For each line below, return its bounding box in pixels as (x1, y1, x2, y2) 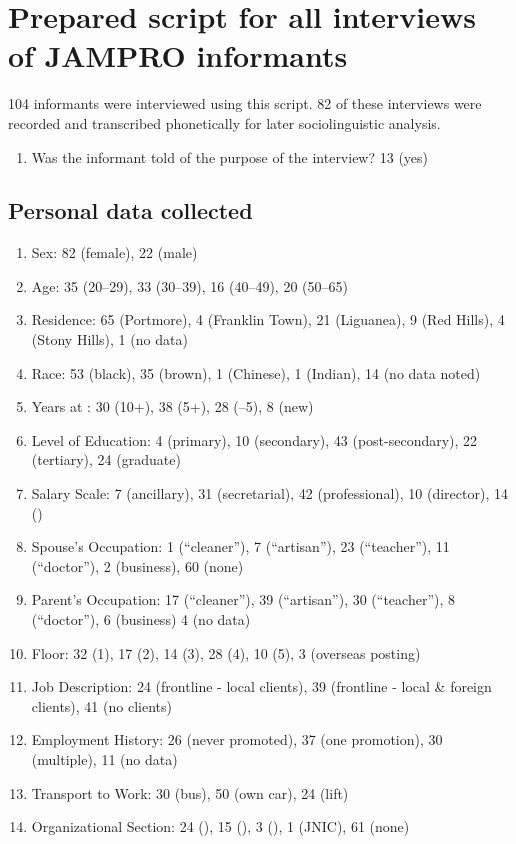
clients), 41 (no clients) (31, 695, 172, 716)
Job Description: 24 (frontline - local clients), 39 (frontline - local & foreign (31, 676, 492, 697)
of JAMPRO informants (8, 35, 348, 76)
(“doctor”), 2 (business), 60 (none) (31, 555, 244, 576)
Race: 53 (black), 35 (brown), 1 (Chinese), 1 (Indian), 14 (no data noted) (31, 362, 481, 383)
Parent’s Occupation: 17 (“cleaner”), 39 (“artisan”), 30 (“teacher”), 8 (31, 589, 456, 610)
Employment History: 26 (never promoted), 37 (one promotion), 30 (31, 729, 443, 750)
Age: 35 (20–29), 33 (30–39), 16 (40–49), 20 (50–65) (31, 275, 348, 296)
